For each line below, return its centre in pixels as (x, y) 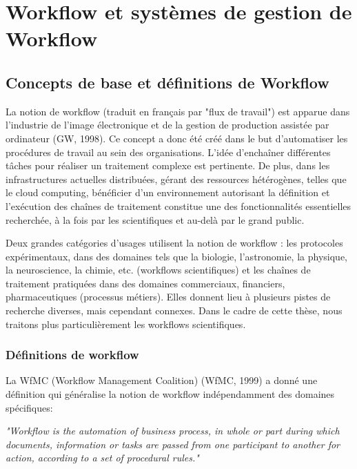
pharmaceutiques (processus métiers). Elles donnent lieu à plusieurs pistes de (168, 297)
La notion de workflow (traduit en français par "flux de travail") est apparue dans (178, 111)
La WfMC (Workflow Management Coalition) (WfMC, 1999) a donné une (162, 380)
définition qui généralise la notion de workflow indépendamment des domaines (170, 394)
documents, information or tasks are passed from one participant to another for (173, 444)
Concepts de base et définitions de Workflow (167, 82)
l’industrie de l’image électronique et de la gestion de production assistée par (167, 125)
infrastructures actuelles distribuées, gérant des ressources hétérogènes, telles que (176, 179)
